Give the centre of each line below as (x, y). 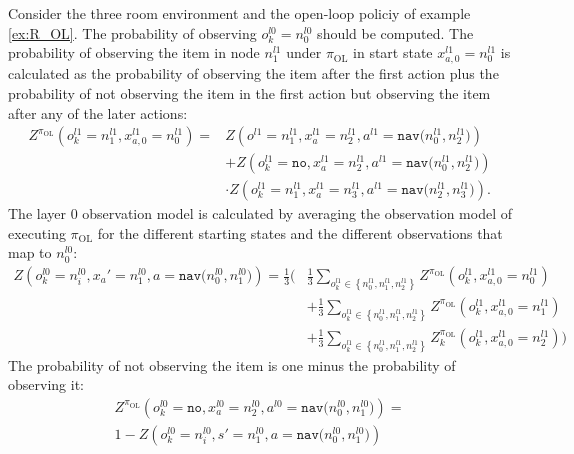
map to (30, 252)
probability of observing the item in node (134, 52)
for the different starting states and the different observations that (300, 232)
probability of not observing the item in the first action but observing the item (249, 92)
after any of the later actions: (98, 112)
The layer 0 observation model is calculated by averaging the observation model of (260, 213)
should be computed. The (395, 32)
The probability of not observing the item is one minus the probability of (232, 364)
